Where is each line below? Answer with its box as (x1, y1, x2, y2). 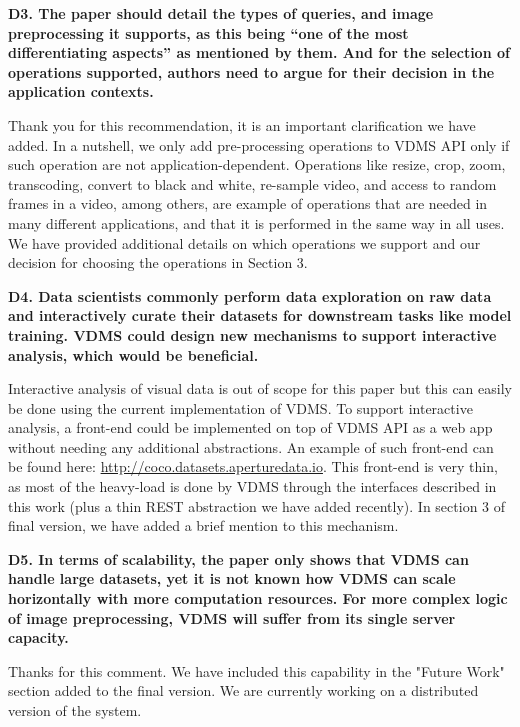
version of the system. (8, 700, 142, 720)
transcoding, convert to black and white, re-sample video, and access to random (8, 173, 497, 194)
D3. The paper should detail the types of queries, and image (8, 3, 434, 23)
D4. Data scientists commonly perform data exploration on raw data (8, 285, 492, 306)
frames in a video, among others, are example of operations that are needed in (8, 193, 488, 214)
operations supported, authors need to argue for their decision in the (8, 61, 495, 82)
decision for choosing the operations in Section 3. (8, 252, 308, 273)
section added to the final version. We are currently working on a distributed (8, 680, 479, 701)
